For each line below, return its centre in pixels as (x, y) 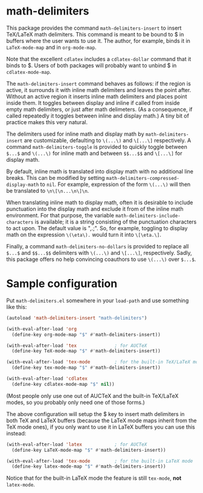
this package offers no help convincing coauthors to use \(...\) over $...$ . (101, 259)
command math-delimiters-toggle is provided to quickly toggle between (97, 147)
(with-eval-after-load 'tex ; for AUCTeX (77, 346)
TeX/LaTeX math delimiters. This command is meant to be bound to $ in (95, 34)
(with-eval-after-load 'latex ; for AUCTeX (77, 444)
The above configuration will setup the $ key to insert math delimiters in (95, 414)
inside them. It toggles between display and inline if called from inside (93, 103)
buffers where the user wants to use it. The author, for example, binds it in (98, 41)
